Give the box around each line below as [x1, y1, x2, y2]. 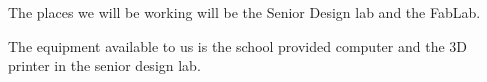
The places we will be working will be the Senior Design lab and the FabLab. [8, 2, 481, 22]
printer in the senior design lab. [8, 55, 201, 76]
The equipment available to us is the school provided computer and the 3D [8, 35, 467, 56]
